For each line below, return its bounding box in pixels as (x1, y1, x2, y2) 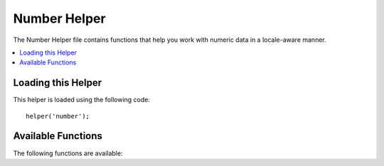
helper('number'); (26, 112, 90, 120)
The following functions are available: (13, 149, 123, 157)
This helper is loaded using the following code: (13, 96, 151, 104)
